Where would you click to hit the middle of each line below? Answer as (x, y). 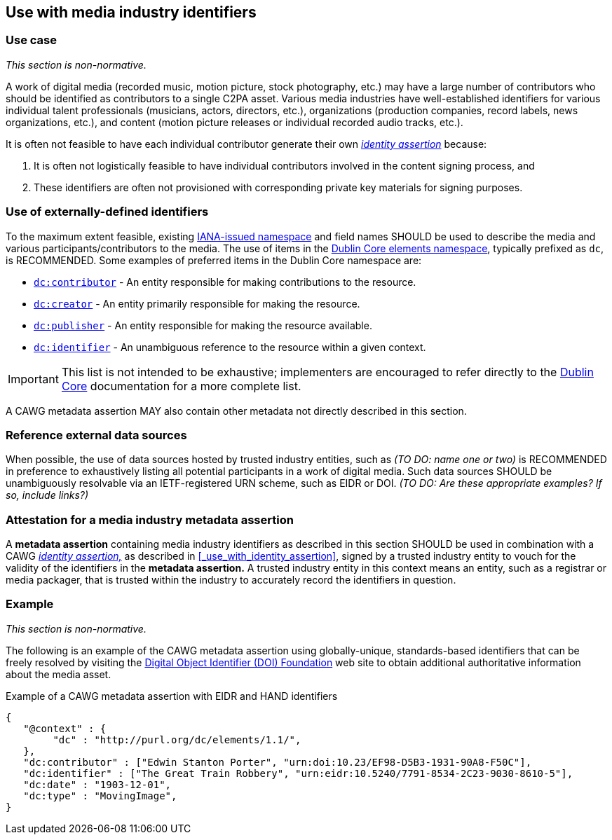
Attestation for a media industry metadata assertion (150, 519)
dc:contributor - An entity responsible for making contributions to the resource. (225, 282)
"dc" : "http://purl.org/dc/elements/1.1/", (177, 739)
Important (33, 379)
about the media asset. (59, 674)
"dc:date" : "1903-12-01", (97, 784)
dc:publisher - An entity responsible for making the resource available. (203, 325)
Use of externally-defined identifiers (107, 212)
